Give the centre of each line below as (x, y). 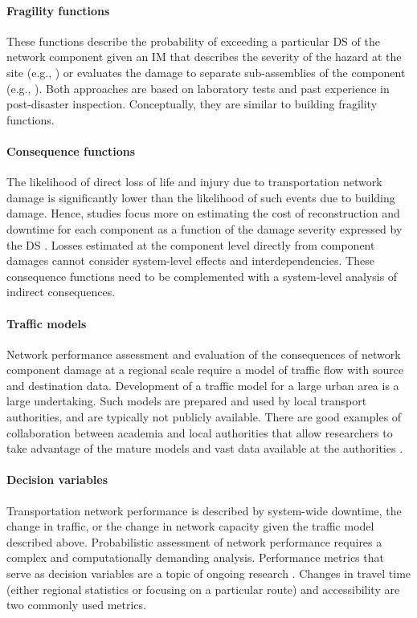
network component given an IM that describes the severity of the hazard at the (204, 57)
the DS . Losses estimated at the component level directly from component (191, 244)
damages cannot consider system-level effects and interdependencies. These (190, 260)
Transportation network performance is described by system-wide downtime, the (204, 510)
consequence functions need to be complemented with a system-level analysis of (202, 276)
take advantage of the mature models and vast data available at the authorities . (205, 448)
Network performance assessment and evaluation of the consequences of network (204, 354)
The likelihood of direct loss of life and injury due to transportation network (194, 182)
